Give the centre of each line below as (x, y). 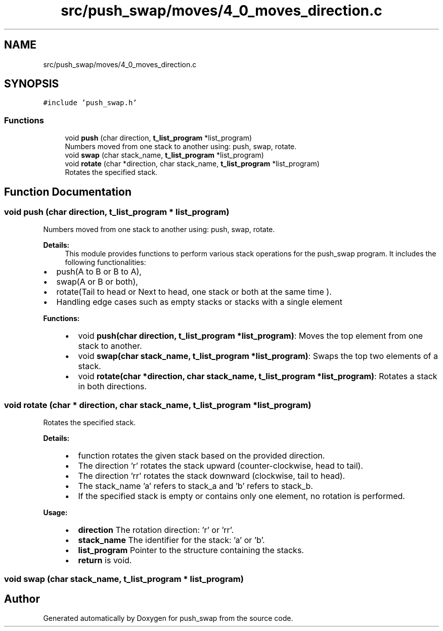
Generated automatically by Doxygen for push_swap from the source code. (168, 618)
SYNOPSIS (32, 84)
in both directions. (113, 387)
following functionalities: (105, 262)
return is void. (105, 560)
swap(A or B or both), (97, 282)
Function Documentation (68, 192)
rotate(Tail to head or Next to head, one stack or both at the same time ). (194, 292)
